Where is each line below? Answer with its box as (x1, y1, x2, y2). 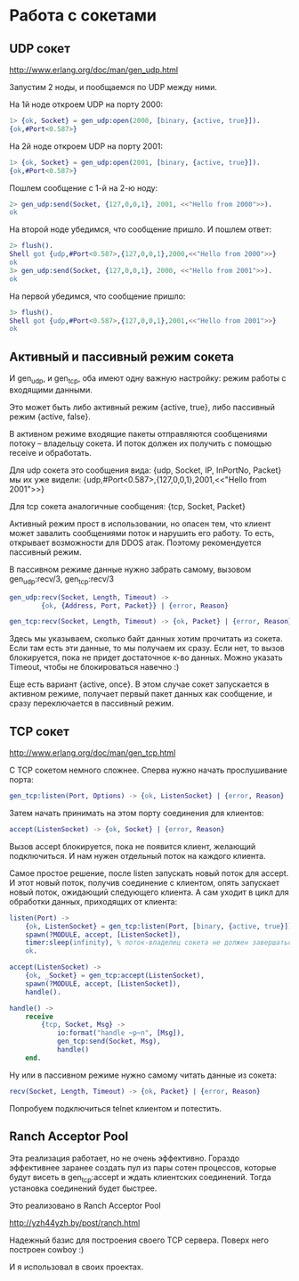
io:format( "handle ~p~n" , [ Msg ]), (56, 1029, 185, 1037)
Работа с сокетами (9, 5, 158, 26)
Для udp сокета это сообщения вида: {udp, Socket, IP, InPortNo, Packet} (9, 465, 282, 475)
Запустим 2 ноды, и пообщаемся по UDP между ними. (9, 82, 218, 92)
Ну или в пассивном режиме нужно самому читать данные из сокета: (9, 1070, 278, 1080)
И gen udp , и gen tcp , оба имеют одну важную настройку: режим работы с (9, 373, 287, 385)
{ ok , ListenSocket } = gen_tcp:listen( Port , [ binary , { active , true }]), (25, 921, 296, 930)
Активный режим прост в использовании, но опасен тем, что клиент (9, 518, 271, 529)
